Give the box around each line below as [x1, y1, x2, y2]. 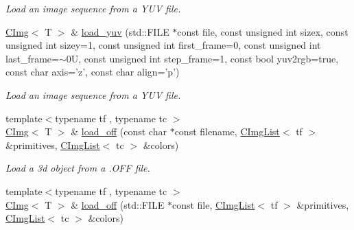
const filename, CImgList [174, 124, 280, 139]
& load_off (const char [71, 124, 167, 139]
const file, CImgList [172, 197, 255, 211]
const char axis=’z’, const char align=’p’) [5, 65, 180, 79]
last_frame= [5, 51, 59, 65]
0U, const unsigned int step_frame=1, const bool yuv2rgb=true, [66, 51, 339, 65]
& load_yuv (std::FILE [71, 24, 169, 38]
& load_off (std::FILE [71, 197, 165, 211]
